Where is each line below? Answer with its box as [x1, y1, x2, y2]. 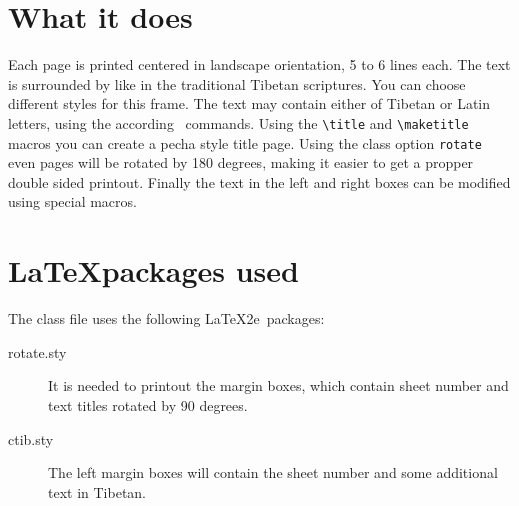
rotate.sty [8, 341, 67, 362]
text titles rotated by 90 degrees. [48, 394, 248, 415]
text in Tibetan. [48, 481, 147, 502]
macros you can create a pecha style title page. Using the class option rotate [8, 132, 482, 153]
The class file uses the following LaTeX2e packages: [8, 308, 325, 329]
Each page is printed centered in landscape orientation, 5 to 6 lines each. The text [8, 54, 511, 75]
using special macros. [8, 191, 137, 212]
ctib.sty [8, 428, 54, 449]
